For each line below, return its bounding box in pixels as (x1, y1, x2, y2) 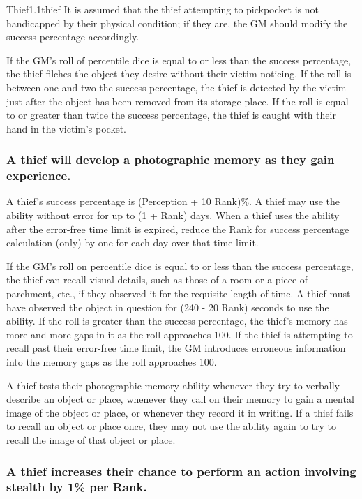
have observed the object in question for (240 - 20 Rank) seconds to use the (6, 299, 329, 314)
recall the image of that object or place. (6, 432, 176, 447)
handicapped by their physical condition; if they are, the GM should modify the (6, 15, 348, 30)
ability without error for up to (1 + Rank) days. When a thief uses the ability (6, 208, 340, 223)
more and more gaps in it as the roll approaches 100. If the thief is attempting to (6, 327, 353, 341)
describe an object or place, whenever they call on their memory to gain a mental (6, 392, 354, 406)
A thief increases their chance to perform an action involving (6, 462, 356, 479)
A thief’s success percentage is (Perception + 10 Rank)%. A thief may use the (6, 194, 340, 209)
